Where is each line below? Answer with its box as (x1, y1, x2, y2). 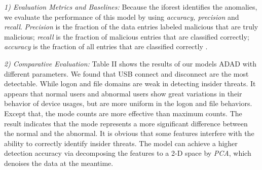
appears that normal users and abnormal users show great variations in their (4, 88, 242, 98)
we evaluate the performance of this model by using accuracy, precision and (4, 11, 239, 22)
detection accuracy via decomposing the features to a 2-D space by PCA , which (4, 148, 251, 158)
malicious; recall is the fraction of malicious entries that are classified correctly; (4, 31, 249, 42)
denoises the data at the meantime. (4, 157, 114, 168)
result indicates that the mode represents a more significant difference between (4, 118, 248, 128)
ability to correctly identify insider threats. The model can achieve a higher (4, 138, 238, 148)
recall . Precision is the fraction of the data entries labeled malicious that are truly (4, 21, 258, 32)
